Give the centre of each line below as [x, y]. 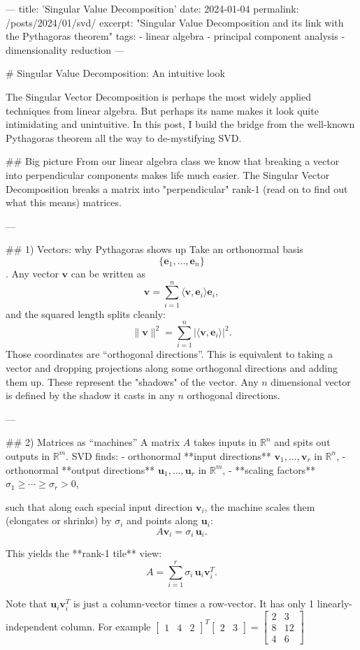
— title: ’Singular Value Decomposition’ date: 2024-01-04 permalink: [152, 8]
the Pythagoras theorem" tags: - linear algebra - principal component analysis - [175, 36]
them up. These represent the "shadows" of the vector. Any [132, 381]
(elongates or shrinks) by [59, 520]
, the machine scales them [260, 506]
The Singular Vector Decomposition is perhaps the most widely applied [158, 96]
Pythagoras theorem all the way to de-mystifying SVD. [124, 137]
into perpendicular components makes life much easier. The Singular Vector [168, 174]
